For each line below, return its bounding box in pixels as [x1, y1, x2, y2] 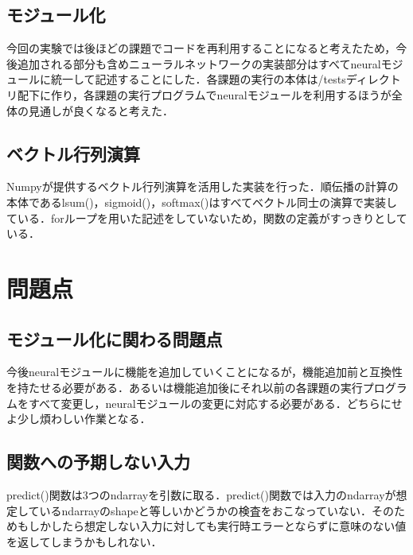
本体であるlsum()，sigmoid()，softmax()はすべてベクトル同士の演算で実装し [6, 193, 397, 210]
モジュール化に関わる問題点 [6, 326, 223, 351]
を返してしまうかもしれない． [6, 533, 162, 549]
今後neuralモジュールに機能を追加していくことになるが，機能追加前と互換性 [6, 363, 403, 380]
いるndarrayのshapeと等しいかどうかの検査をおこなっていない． [39, 502, 372, 518]
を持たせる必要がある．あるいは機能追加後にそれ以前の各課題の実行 [6, 378, 363, 395]
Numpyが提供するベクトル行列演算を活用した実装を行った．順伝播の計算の [6, 178, 399, 195]
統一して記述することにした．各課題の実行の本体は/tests [50, 71, 346, 87]
